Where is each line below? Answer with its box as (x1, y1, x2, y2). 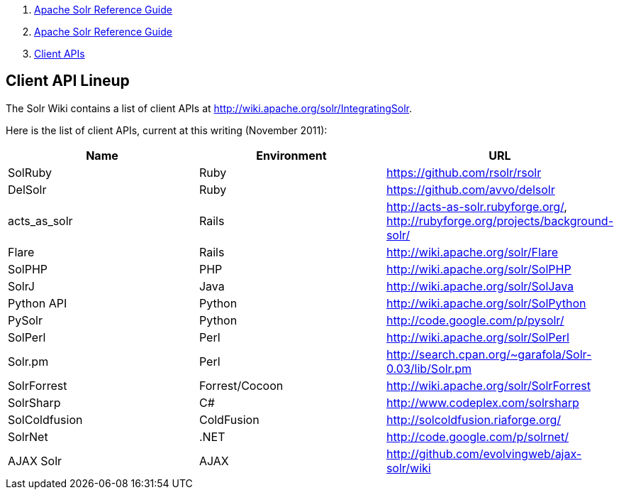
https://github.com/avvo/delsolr (386, 182, 555, 197)
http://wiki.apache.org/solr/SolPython (386, 295, 586, 310)
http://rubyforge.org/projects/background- (386, 213, 613, 228)
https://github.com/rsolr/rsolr (386, 165, 542, 180)
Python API (8, 295, 67, 310)
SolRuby (8, 165, 52, 180)
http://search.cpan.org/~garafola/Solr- (386, 347, 592, 361)
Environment (256, 148, 327, 163)
